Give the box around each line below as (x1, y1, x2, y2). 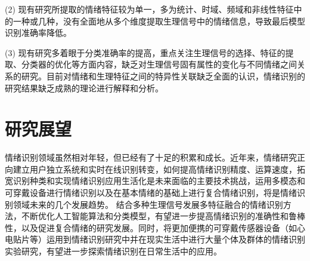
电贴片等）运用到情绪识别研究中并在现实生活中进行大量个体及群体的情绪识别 (5, 233, 305, 245)
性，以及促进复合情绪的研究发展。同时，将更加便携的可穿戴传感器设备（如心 (5, 221, 305, 234)
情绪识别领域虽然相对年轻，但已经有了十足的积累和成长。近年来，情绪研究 (5, 151, 297, 164)
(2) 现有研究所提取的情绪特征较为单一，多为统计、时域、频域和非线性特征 (5, 3, 294, 15)
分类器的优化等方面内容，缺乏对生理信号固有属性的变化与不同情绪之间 (21, 58, 297, 70)
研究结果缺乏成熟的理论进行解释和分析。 (5, 81, 163, 94)
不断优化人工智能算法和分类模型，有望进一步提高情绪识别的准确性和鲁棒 (21, 210, 305, 222)
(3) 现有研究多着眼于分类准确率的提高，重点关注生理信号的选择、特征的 (5, 46, 286, 59)
